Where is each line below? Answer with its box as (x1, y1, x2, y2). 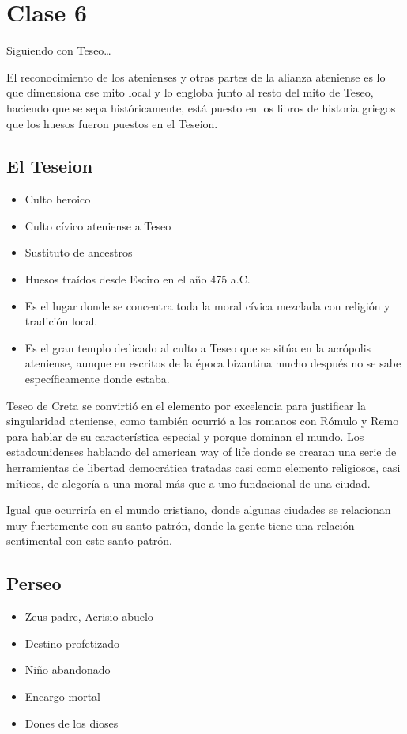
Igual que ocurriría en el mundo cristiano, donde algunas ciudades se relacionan (6, 501, 391, 518)
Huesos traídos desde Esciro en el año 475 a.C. (24, 271, 251, 287)
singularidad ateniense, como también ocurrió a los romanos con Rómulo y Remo (6, 413, 399, 429)
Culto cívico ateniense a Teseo (24, 217, 171, 234)
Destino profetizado (24, 634, 120, 651)
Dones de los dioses (24, 714, 119, 731)
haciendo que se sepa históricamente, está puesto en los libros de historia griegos (6, 99, 396, 116)
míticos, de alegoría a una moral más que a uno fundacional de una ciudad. (6, 474, 371, 491)
